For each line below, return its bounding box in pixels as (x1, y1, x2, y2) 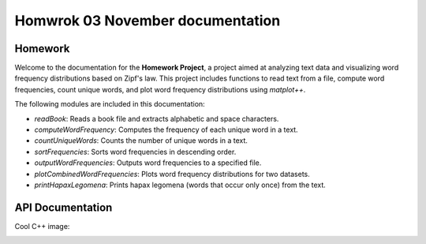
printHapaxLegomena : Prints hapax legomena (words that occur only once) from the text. (34, 180, 327, 190)
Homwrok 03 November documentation (14, 12, 281, 29)
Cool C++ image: (14, 221, 70, 231)
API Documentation (14, 201, 113, 214)
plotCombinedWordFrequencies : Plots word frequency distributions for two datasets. (34, 169, 311, 178)
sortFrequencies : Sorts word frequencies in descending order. (34, 147, 237, 156)
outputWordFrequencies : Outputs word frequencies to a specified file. (34, 158, 262, 167)
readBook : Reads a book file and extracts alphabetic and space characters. (34, 114, 279, 123)
